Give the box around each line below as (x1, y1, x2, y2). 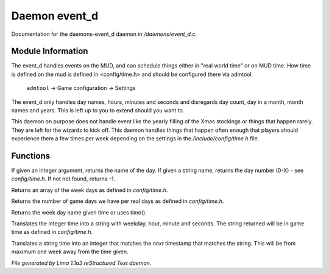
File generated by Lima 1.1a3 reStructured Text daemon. (11, 259, 152, 267)
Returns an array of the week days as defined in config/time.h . (11, 186, 168, 194)
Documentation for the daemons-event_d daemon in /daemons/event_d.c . (11, 30, 197, 38)
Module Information (11, 46, 88, 57)
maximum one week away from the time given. (11, 248, 129, 255)
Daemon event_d (11, 9, 99, 22)
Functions (11, 151, 51, 161)
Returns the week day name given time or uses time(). (11, 208, 147, 216)
